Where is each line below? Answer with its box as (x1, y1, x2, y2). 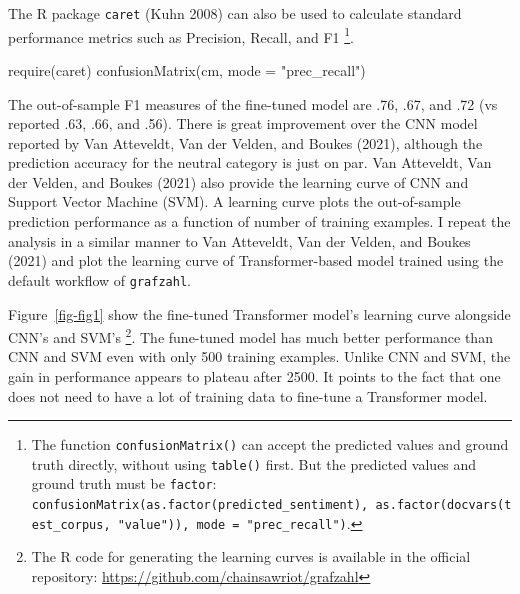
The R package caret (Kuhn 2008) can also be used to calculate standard (8, 3, 462, 23)
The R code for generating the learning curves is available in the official (31, 546, 471, 567)
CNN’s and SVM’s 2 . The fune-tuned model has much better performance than (8, 324, 493, 347)
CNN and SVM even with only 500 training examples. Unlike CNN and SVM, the (8, 346, 511, 367)
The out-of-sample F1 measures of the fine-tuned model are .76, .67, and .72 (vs (8, 93, 498, 114)
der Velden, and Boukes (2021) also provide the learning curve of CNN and (8, 171, 469, 192)
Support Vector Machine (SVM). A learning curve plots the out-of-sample (8, 191, 461, 212)
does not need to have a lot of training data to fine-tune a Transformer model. (8, 385, 488, 406)
